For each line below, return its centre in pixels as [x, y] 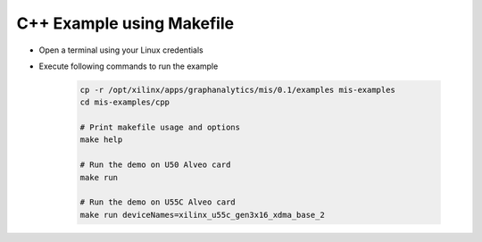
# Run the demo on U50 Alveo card [155, 165]
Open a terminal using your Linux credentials [121, 50]
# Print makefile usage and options [160, 128]
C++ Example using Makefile [125, 23]
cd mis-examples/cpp [125, 102]
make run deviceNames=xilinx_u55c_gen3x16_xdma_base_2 [202, 215]
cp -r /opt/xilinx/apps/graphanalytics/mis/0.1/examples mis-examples [238, 90]
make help [101, 140]
